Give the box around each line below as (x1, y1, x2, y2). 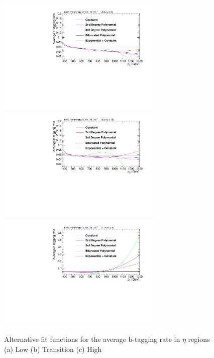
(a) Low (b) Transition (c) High (4, 343, 102, 354)
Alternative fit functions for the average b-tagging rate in (4, 334, 180, 344)
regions (188, 334, 210, 344)
